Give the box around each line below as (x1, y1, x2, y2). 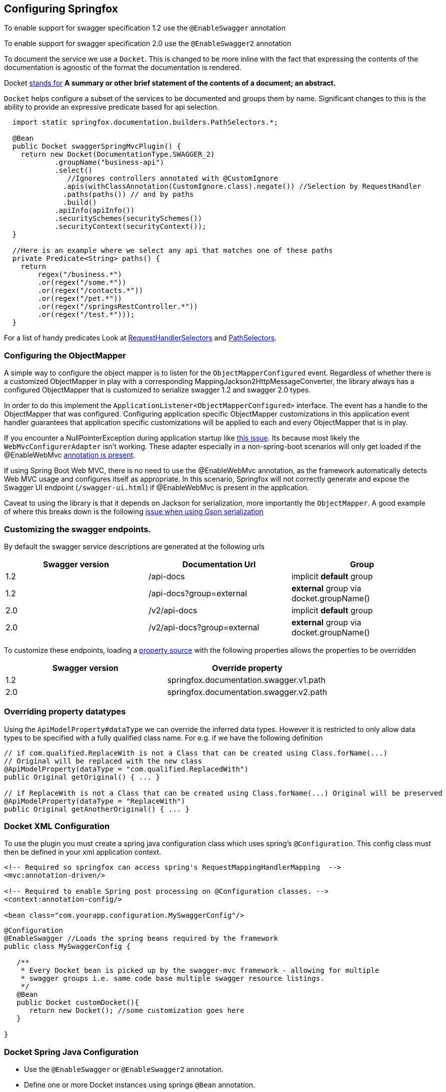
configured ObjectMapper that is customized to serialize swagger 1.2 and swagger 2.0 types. (4, 386, 311, 395)
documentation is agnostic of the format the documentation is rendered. (4, 63, 241, 72)
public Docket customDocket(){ (16, 998, 139, 1007)
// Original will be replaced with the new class (4, 757, 202, 765)
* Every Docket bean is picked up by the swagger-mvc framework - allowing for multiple (20, 966, 379, 975)
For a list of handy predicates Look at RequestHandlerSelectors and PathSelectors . (4, 333, 277, 342)
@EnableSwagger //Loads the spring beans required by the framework (4, 934, 278, 943)
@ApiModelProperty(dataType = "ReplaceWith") (4, 797, 185, 805)
